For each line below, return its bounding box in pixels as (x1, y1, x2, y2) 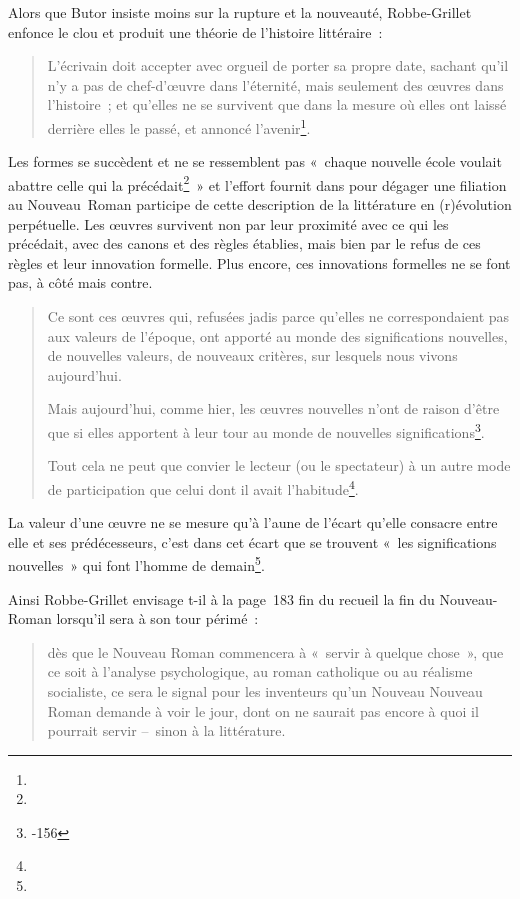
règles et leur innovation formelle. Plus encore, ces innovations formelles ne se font (8, 252, 511, 273)
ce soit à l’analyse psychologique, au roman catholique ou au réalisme (47, 661, 473, 682)
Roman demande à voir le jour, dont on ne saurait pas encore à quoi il (47, 700, 479, 721)
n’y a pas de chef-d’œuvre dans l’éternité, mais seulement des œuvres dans (47, 74, 504, 95)
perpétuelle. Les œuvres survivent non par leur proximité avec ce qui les (8, 213, 449, 234)
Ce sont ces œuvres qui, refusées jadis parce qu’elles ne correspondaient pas (47, 306, 510, 327)
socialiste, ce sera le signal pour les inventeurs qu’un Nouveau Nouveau (47, 680, 483, 701)
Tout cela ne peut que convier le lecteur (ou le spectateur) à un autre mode (47, 455, 511, 476)
